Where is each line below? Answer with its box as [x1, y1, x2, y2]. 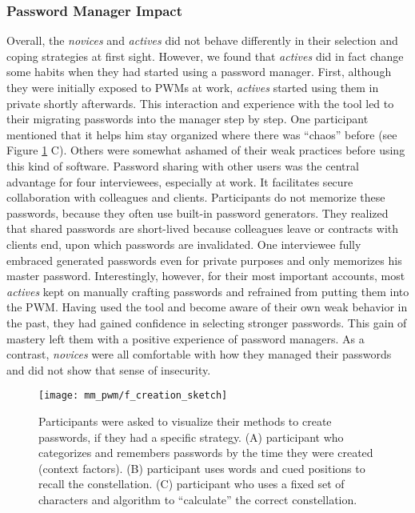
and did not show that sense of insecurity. [6, 361, 211, 378]
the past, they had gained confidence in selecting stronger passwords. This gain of [6, 314, 407, 331]
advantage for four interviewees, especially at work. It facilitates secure [6, 173, 353, 190]
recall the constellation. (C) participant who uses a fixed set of [38, 475, 345, 492]
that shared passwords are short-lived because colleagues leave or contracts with [6, 220, 399, 237]
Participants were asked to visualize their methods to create [38, 412, 332, 429]
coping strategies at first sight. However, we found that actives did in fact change [6, 47, 404, 64]
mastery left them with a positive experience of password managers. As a [6, 330, 365, 347]
